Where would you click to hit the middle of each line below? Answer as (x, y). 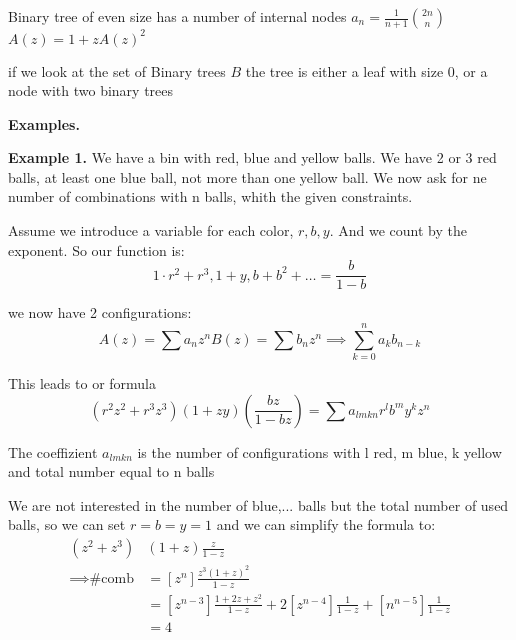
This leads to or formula (82, 383)
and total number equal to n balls (111, 471)
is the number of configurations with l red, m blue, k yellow (319, 451)
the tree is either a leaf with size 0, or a (366, 70)
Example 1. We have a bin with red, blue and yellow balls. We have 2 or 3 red (252, 157)
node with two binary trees (91, 90)
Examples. (44, 123)
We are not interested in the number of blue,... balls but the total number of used (258, 504)
